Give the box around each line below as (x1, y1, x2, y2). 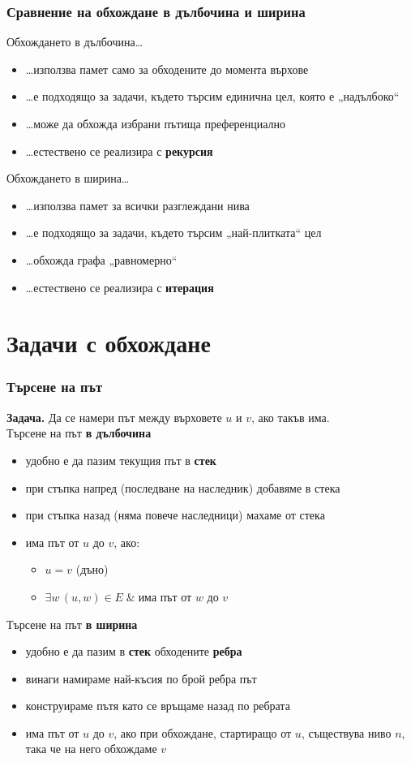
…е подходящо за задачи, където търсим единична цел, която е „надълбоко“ (25, 88, 400, 105)
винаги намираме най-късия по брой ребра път (25, 669, 257, 687)
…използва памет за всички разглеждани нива (25, 196, 250, 213)
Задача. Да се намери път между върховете (6, 408, 222, 425)
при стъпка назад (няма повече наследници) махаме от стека (25, 506, 325, 523)
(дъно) (75, 561, 109, 578)
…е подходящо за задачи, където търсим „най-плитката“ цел (25, 224, 322, 241)
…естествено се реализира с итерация (25, 278, 214, 295)
